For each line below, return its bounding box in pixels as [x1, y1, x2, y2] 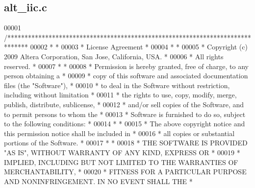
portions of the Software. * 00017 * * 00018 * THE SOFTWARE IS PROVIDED [4, 138, 248, 148]
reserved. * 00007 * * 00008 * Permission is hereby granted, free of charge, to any [4, 61, 249, 71]
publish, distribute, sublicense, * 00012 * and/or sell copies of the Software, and [4, 99, 244, 109]
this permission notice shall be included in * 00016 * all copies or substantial [4, 128, 235, 138]
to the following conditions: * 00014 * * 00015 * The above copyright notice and [4, 118, 245, 129]
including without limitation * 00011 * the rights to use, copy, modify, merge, [4, 90, 237, 100]
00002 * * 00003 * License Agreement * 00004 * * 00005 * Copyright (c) [30, 42, 248, 52]
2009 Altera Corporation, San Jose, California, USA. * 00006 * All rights [4, 51, 224, 61]
